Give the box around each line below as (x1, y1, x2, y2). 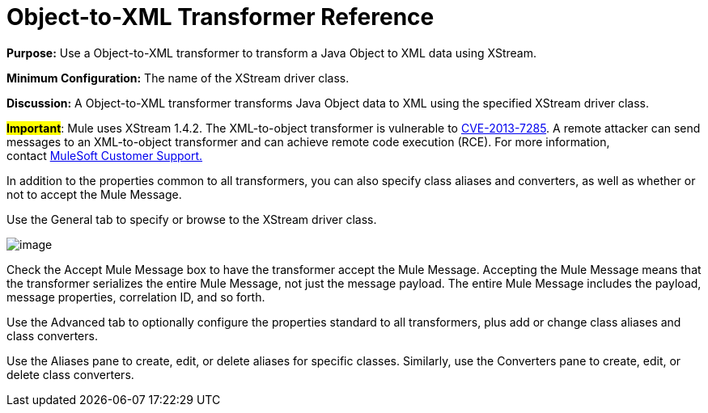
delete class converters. (6, 367, 134, 381)
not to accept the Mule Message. (6, 187, 182, 201)
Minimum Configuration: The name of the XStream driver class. (6, 70, 350, 85)
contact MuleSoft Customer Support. (6, 148, 203, 162)
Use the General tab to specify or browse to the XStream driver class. (6, 212, 377, 226)
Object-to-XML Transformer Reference (6, 3, 435, 31)
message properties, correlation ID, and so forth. (6, 289, 265, 304)
